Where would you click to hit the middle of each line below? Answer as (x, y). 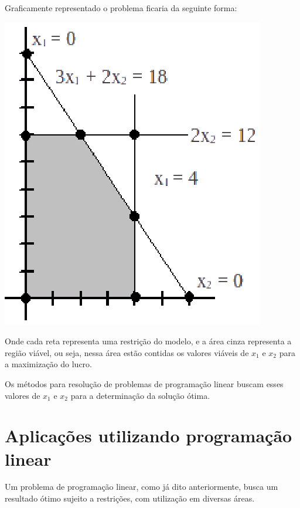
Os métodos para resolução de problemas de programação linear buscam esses (144, 383)
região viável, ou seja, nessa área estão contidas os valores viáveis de (127, 352)
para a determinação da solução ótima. (140, 395)
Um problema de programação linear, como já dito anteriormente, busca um (142, 487)
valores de (23, 395)
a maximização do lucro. (48, 364)
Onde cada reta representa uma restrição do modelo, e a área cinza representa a (148, 341)
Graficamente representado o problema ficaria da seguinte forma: (121, 8)
